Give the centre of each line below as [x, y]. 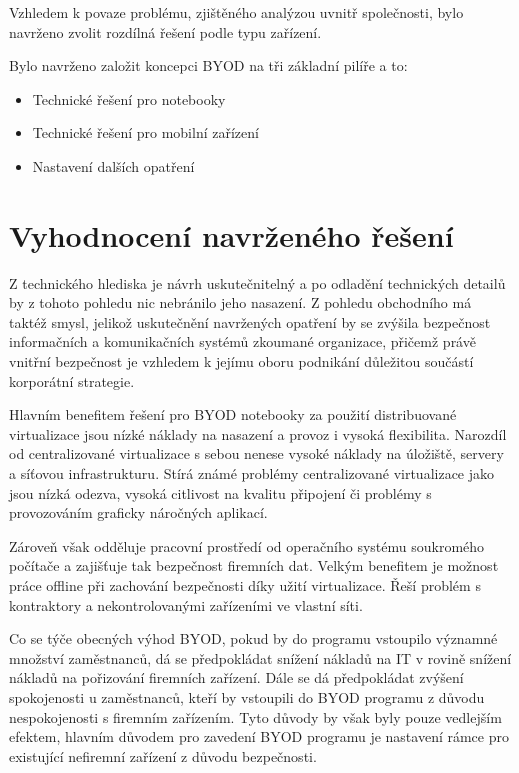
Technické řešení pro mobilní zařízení [145, 132]
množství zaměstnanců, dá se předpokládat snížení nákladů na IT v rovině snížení [260, 657]
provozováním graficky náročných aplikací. [138, 512]
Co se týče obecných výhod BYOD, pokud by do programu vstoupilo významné [253, 638]
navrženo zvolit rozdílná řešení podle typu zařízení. [165, 31]
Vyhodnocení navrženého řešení [231, 234]
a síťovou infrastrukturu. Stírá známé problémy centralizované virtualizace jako [252, 473]
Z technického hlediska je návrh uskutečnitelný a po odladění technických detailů [257, 282]
